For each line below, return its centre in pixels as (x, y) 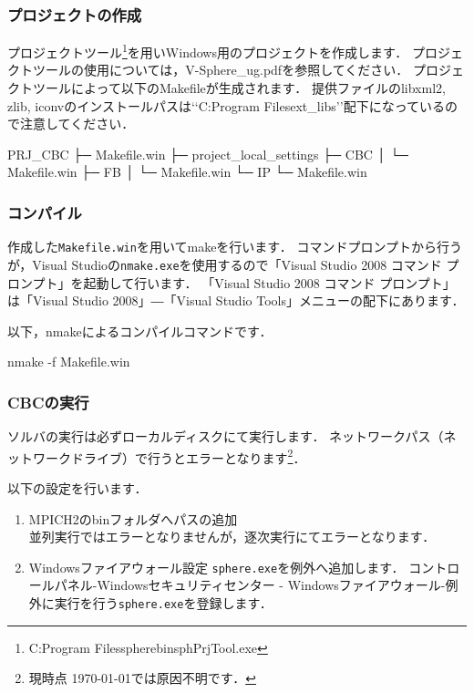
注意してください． (77, 124)
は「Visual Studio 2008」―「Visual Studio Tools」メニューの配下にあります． (236, 300)
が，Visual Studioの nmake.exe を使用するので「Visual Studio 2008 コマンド (225, 264)
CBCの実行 (48, 402)
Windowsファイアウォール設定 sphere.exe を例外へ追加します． (216, 567)
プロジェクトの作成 (75, 14)
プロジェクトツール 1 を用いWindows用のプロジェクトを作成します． (208, 51)
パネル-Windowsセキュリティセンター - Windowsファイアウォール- (250, 585)
